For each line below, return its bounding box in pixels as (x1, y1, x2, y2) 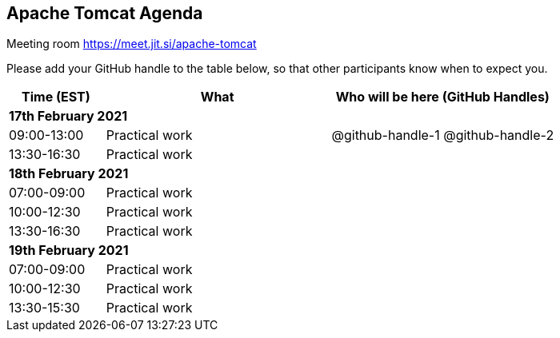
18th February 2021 (9, 165, 129, 182)
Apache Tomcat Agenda (6, 3, 203, 23)
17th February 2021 (9, 108, 128, 125)
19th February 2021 (9, 242, 129, 259)
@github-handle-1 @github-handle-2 (331, 127, 554, 144)
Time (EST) (22, 89, 90, 105)
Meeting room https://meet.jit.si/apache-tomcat (6, 37, 257, 51)
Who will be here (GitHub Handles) (335, 89, 550, 105)
